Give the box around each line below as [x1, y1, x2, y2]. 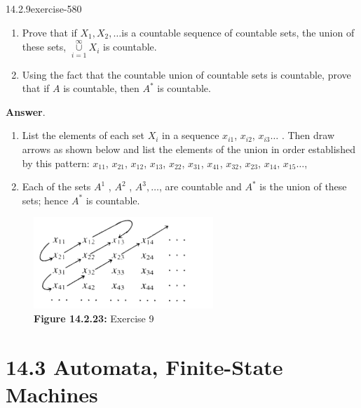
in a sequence [162, 128, 219, 143]
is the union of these [259, 179, 347, 194]
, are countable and [158, 179, 242, 194]
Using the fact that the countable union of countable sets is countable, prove [22, 67, 351, 81]
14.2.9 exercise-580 [6, 1, 82, 15]
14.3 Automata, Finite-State [6, 352, 283, 381]
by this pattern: [22, 155, 90, 170]
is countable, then [63, 81, 139, 96]
